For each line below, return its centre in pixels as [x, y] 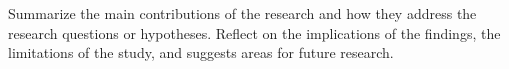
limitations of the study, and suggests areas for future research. [201, 52]
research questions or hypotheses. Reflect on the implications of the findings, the [254, 32]
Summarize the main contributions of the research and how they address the [242, 13]
